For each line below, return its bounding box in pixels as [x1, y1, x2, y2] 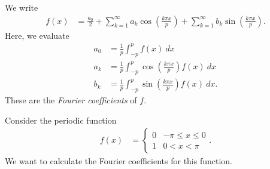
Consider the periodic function [5, 113, 117, 126]
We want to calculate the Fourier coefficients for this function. [5, 155, 233, 167]
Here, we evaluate [5, 29, 69, 41]
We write [5, 1, 38, 13]
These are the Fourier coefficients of [5, 94, 137, 106]
